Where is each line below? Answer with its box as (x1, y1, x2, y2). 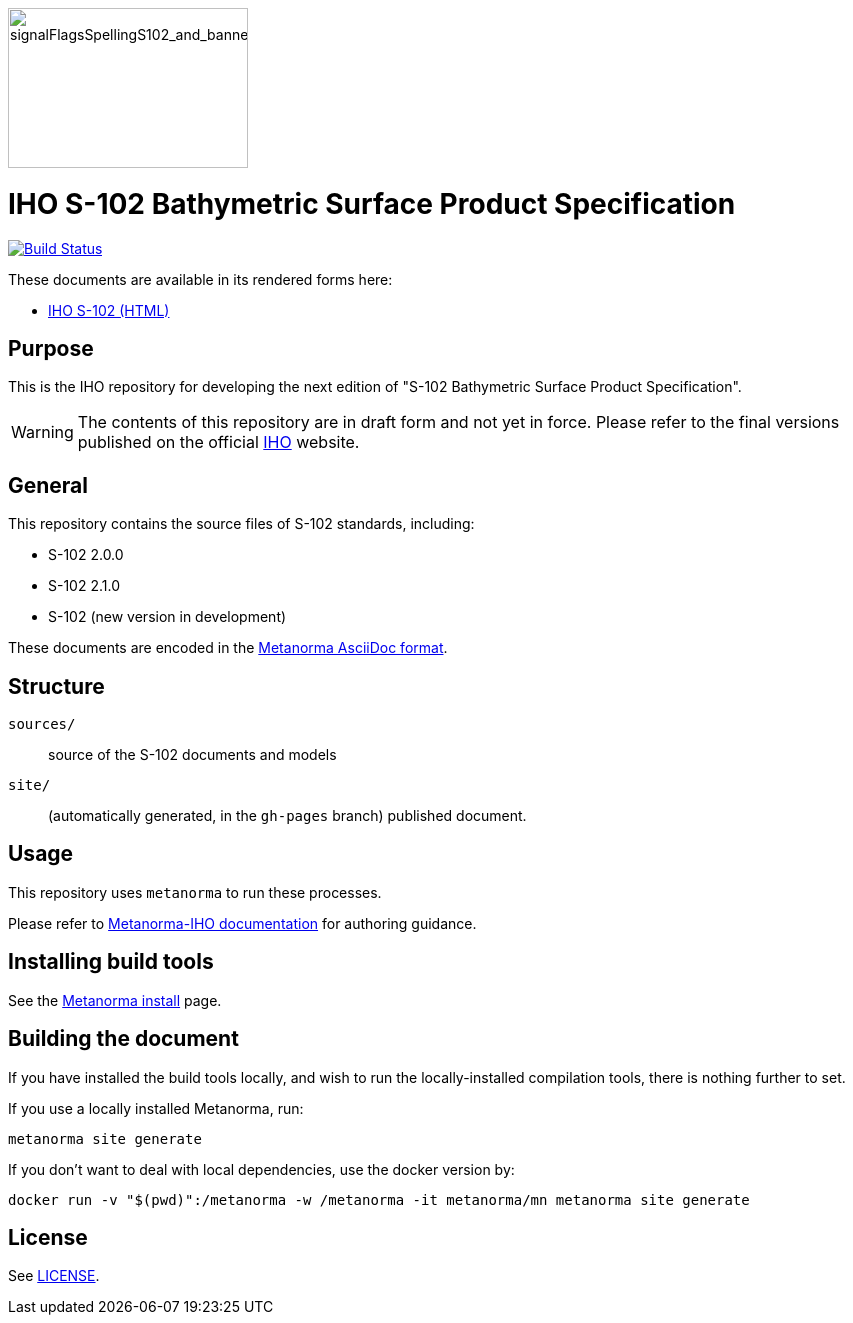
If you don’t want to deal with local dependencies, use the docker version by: (8, 1160, 515, 1178)
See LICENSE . (8, 1267, 100, 1285)
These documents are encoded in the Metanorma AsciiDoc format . (8, 639, 448, 657)
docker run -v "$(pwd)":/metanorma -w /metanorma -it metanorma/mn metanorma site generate (8, 1191, 750, 1208)
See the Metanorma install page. (8, 991, 222, 1009)
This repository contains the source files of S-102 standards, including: (8, 515, 475, 533)
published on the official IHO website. (77, 432, 360, 453)
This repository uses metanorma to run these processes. (8, 883, 382, 901)
